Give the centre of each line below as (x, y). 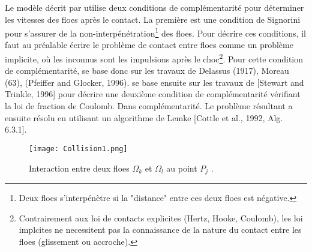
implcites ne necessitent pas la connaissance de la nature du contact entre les (160, 229)
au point (182, 168)
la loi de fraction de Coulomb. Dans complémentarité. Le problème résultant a (149, 106)
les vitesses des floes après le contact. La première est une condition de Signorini (153, 19)
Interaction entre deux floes (79, 168)
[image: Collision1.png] (78, 148)
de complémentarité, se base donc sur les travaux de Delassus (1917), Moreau (147, 70)
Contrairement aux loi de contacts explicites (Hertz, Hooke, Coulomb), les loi (161, 217)
